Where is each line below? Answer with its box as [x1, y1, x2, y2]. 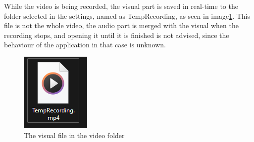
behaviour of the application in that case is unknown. [4, 39, 166, 50]
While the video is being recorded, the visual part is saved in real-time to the [4, 1, 238, 11]
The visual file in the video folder [24, 130, 125, 140]
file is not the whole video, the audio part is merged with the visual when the [4, 20, 239, 31]
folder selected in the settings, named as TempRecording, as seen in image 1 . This [4, 10, 250, 21]
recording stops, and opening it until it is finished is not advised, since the [4, 30, 229, 40]
